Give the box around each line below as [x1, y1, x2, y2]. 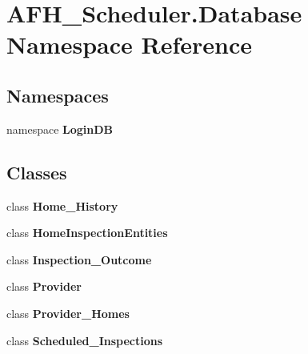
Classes [6, 159, 67, 184]
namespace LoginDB [6, 120, 114, 137]
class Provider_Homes [6, 304, 130, 321]
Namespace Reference [6, 28, 252, 61]
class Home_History [6, 197, 118, 214]
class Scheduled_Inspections [6, 332, 163, 348]
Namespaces [6, 82, 109, 107]
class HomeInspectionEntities [6, 224, 168, 241]
